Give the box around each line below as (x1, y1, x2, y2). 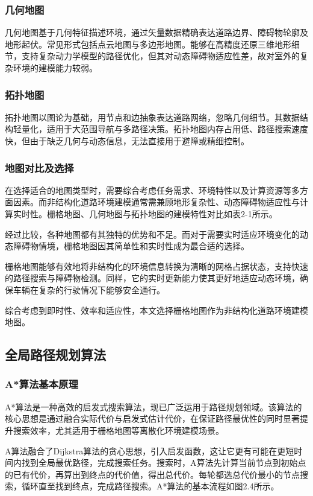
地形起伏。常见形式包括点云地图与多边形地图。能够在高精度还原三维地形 (5, 37, 291, 50)
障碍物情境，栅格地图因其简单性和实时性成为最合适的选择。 (13, 240, 249, 252)
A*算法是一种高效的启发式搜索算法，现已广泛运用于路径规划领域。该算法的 (5, 400, 302, 413)
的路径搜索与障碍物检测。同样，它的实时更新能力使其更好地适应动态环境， (5, 272, 300, 284)
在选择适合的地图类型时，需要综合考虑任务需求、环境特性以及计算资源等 (5, 183, 291, 196)
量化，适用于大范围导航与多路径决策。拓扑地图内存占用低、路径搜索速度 (21, 122, 308, 135)
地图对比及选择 (5, 160, 74, 175)
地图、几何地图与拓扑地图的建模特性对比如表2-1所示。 (63, 208, 277, 220)
